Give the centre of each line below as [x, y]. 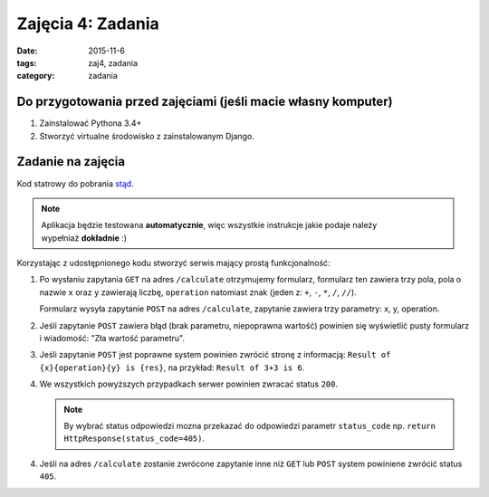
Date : [27, 51]
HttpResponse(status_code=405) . [134, 438]
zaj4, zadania [113, 62]
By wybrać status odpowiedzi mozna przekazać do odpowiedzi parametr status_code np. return [250, 426]
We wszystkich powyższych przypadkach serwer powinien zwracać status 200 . [189, 384]
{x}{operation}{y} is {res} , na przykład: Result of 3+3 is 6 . [172, 368]
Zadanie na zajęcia [71, 162]
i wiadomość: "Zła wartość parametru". [112, 339]
